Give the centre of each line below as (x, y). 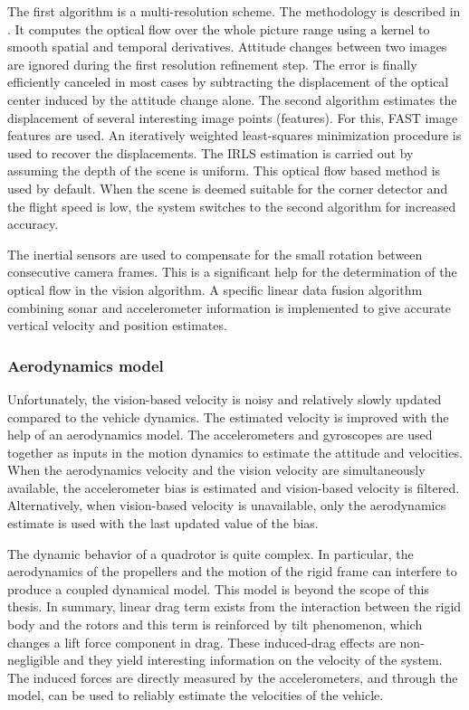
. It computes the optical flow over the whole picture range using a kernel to (219, 28)
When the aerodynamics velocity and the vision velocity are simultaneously (216, 470)
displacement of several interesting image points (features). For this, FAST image (233, 117)
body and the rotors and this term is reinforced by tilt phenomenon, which (215, 625)
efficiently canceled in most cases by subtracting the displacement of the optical (228, 82)
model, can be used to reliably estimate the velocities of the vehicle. (196, 695)
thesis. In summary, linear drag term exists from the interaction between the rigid (234, 606)
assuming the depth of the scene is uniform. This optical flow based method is (224, 170)
